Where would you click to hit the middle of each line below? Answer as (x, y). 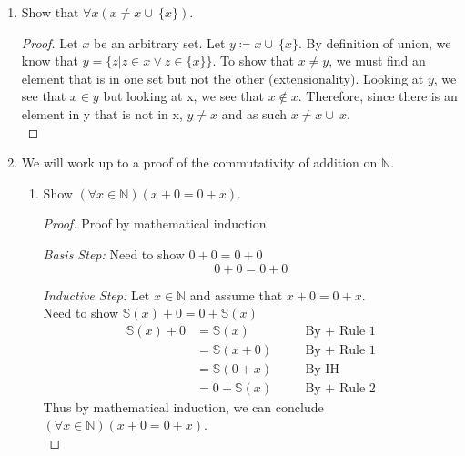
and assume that (236, 294)
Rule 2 (357, 388)
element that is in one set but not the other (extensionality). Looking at (222, 78)
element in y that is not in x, (102, 113)
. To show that (253, 61)
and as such (254, 113)
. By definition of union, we (375, 42)
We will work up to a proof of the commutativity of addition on (199, 162)
